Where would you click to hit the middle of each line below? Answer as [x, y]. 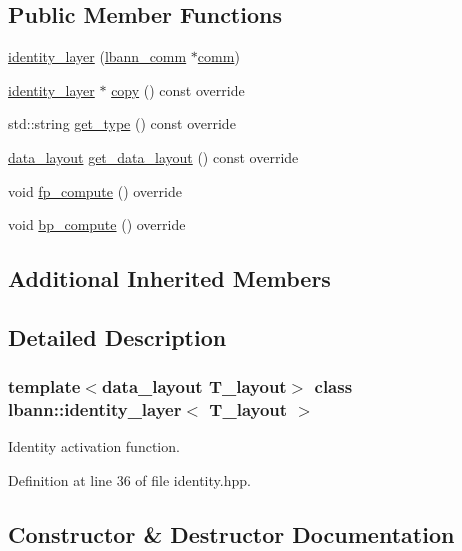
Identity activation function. [94, 446]
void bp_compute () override [97, 224]
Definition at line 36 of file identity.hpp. [129, 480]
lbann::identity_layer [95, 409]
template [44, 386]
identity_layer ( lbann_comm [97, 56]
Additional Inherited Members [169, 278]
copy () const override [178, 89]
